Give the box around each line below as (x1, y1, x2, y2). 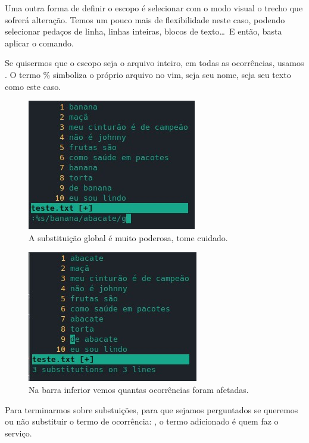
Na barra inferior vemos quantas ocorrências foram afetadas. (29, 383, 249, 395)
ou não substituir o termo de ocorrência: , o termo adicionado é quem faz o (5, 415, 279, 428)
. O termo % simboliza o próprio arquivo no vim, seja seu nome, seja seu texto (5, 68, 291, 80)
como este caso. (5, 80, 61, 92)
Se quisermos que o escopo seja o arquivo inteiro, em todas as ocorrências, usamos (5, 57, 304, 69)
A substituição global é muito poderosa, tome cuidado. (29, 231, 228, 244)
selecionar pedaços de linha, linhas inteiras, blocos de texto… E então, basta (5, 25, 282, 38)
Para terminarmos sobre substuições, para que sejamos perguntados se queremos (5, 403, 298, 416)
